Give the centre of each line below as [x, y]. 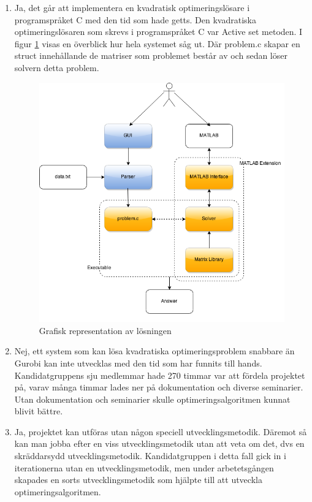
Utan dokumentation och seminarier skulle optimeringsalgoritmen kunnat [152, 399]
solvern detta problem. [57, 67]
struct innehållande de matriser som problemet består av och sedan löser [151, 55]
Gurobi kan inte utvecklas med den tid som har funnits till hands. [138, 363]
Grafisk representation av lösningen [105, 330]
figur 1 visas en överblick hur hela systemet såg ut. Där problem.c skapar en [157, 43]
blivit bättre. [39, 411]
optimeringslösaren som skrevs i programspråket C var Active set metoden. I [158, 32]
